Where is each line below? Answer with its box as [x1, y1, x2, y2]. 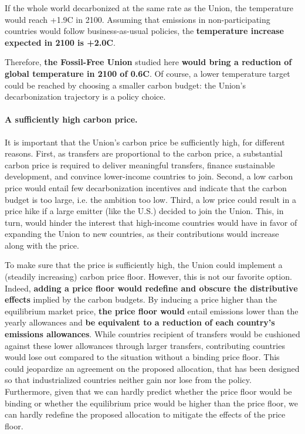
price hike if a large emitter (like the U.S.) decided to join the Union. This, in [5, 205, 284, 217]
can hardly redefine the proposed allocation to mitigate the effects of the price [5, 408, 286, 421]
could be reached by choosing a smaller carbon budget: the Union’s [5, 79, 246, 91]
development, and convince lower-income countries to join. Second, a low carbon [5, 170, 293, 182]
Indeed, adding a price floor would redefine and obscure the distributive [5, 282, 298, 294]
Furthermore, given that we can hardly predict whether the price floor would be [5, 385, 292, 398]
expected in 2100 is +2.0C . [5, 36, 116, 48]
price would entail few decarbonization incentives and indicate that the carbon [5, 181, 287, 194]
